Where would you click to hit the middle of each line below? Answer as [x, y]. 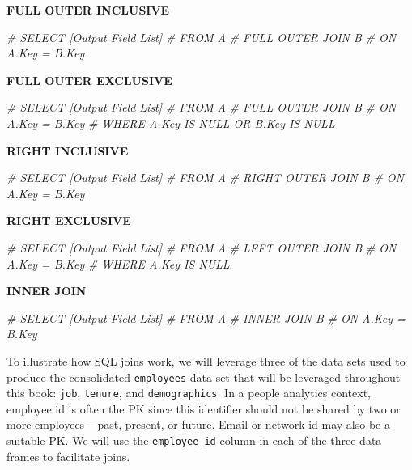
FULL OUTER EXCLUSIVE [89, 80]
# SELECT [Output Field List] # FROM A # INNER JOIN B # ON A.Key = [206, 318]
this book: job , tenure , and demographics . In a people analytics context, [189, 393]
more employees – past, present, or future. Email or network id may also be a [198, 424]
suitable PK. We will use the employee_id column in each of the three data [194, 440]
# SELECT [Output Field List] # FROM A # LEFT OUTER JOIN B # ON [202, 247]
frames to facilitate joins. [68, 456]
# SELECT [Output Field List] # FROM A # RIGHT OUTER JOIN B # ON [205, 178]
